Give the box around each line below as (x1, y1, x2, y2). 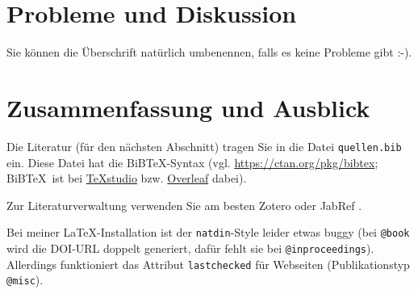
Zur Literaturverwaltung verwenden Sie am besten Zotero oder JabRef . (6, 196, 362, 213)
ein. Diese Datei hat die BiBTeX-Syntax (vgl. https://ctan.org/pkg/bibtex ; (6, 153, 378, 170)
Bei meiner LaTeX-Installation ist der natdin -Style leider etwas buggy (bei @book (6, 224, 410, 241)
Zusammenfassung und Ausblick (6, 90, 370, 124)
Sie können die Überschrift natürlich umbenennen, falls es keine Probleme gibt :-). (6, 44, 412, 61)
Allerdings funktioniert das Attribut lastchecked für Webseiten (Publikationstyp (6, 255, 410, 272)
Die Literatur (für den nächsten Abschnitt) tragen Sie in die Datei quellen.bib (6, 137, 402, 154)
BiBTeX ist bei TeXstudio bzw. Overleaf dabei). (6, 170, 247, 187)
